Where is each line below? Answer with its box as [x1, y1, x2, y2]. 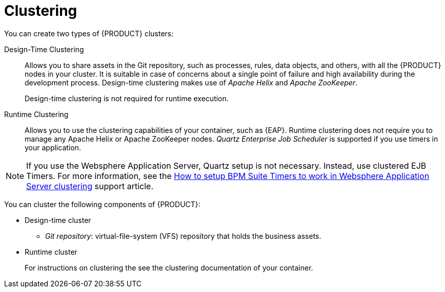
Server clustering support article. [26, 181, 154, 191]
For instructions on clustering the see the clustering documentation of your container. [25, 263, 313, 272]
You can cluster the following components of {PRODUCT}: [4, 199, 200, 209]
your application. [25, 143, 81, 152]
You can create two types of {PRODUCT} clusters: [4, 29, 174, 38]
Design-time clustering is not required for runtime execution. [25, 94, 229, 103]
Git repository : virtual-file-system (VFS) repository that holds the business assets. [45, 231, 321, 240]
